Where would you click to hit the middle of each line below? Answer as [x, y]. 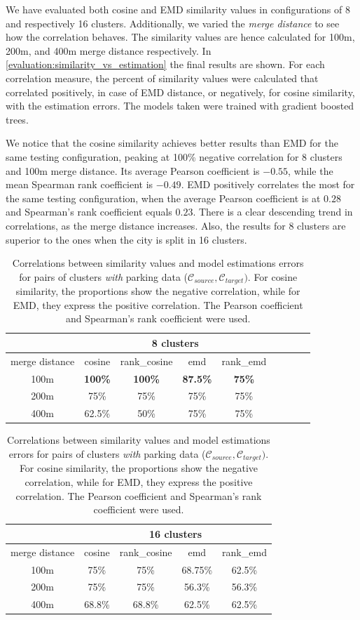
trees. [17, 119]
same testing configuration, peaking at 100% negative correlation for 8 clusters [174, 156]
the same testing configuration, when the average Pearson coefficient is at [163, 198]
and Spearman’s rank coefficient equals [89, 212]
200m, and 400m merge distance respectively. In [109, 50]
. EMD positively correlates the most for [268, 184]
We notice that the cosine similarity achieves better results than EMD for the [172, 143]
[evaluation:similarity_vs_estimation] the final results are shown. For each [165, 64]
